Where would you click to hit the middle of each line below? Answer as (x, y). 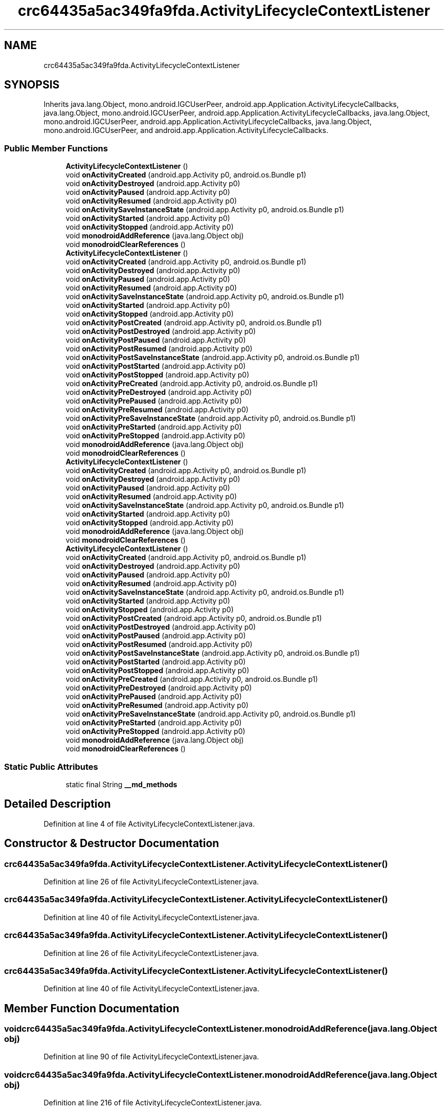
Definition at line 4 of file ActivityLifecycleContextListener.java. (149, 824)
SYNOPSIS (32, 85)
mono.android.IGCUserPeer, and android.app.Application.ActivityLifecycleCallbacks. (186, 130)
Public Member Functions (56, 148)
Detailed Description (58, 804)
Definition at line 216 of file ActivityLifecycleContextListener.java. (153, 1103)
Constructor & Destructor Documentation (112, 843)
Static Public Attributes (51, 766)
